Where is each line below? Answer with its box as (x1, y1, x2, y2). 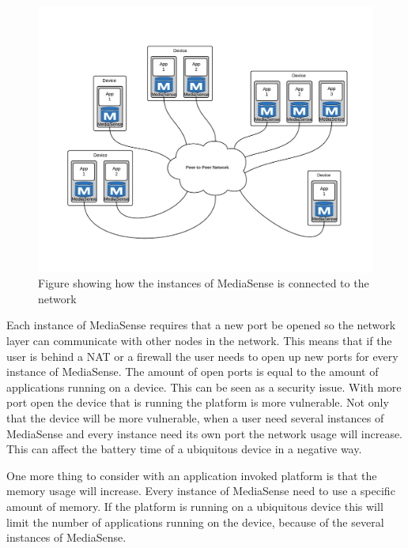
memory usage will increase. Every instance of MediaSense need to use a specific (6, 482, 395, 499)
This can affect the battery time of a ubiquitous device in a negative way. (6, 441, 362, 457)
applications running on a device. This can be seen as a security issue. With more (6, 378, 402, 395)
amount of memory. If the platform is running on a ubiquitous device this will (6, 497, 383, 514)
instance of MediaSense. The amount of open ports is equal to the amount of (6, 363, 379, 380)
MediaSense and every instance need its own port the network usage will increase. (6, 425, 403, 441)
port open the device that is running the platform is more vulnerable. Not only (6, 394, 389, 411)
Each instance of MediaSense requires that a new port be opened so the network (6, 317, 396, 333)
